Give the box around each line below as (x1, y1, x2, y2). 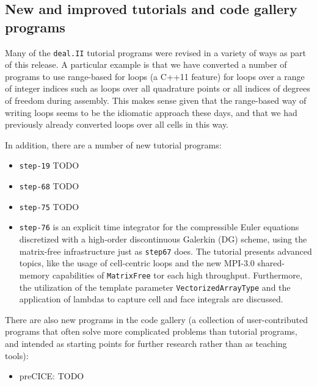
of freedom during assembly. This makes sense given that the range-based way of (5, 94, 307, 107)
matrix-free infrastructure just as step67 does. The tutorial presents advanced (19, 244, 312, 257)
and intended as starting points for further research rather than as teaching (5, 337, 287, 349)
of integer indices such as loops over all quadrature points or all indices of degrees (5, 82, 310, 95)
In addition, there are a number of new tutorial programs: (5, 138, 222, 151)
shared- (257, 257, 285, 269)
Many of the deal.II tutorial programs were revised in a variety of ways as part (5, 46, 306, 59)
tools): (5, 349, 29, 362)
